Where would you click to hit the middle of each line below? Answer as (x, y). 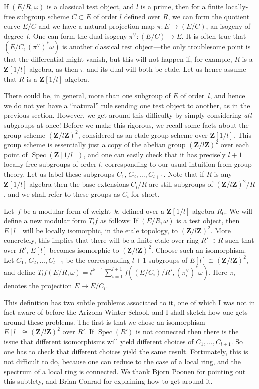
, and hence (227, 96)
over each (235, 145)
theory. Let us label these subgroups (59, 174)
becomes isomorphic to (84, 249)
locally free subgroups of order (50, 164)
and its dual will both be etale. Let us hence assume (166, 69)
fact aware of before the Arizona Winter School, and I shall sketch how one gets (126, 312)
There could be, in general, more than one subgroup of (87, 96)
